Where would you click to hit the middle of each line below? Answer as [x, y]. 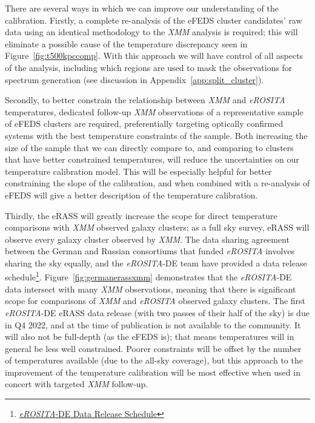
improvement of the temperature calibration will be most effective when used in [153, 372]
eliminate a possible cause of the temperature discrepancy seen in [126, 43]
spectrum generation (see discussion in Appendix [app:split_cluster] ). [134, 79]
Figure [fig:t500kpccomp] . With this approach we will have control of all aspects [154, 56]
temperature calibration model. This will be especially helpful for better [138, 171]
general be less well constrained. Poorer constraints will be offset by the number [153, 348]
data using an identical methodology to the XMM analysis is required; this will [151, 32]
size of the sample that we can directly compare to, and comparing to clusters [149, 147]
